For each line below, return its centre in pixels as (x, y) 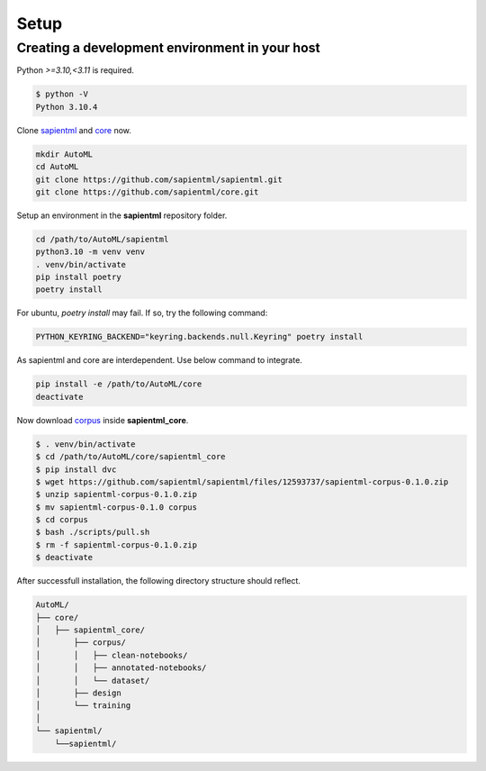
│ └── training (83, 706)
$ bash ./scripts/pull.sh (93, 532)
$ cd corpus (62, 520)
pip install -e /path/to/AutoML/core (119, 384)
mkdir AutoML (64, 154)
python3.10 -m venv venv (90, 252)
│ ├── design (78, 693)
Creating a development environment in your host (168, 48)
